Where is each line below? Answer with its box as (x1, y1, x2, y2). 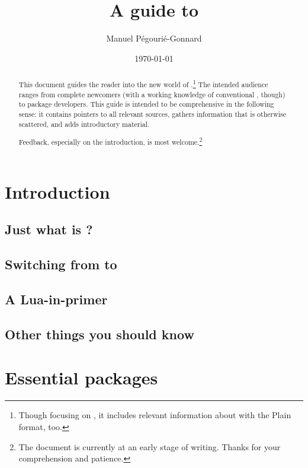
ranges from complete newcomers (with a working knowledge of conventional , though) (18, 89, 285, 99)
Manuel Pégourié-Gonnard (106, 32, 202, 44)
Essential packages (5, 365, 158, 390)
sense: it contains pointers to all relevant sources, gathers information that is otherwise (18, 109, 287, 119)
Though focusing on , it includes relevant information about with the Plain (18, 409, 291, 421)
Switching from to (5, 255, 117, 273)
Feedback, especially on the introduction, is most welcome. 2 (18, 135, 203, 147)
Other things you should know (5, 324, 194, 343)
